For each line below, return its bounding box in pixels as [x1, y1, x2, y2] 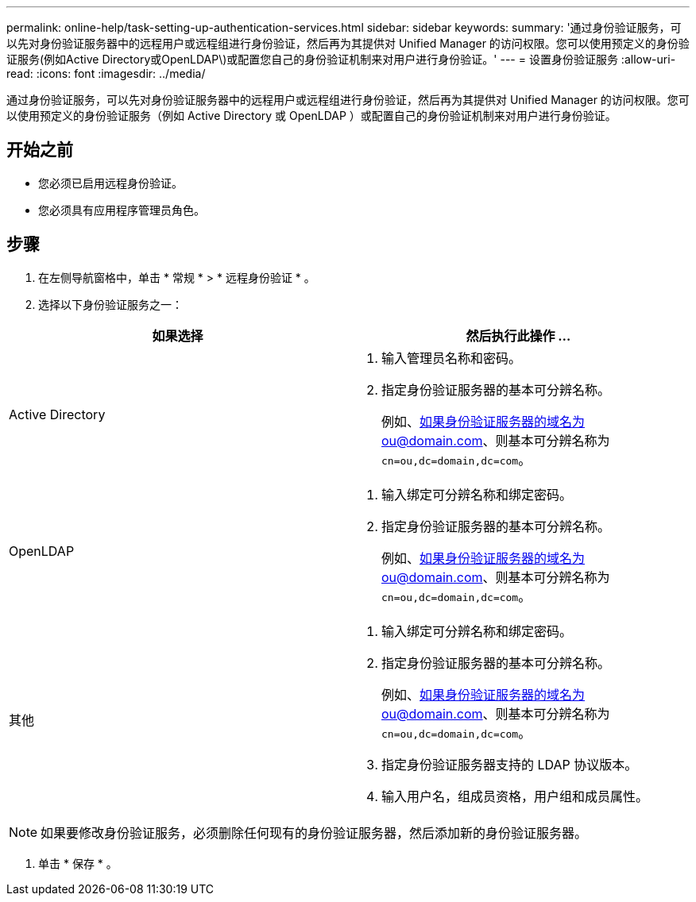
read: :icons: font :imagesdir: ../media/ [6, 67, 206, 80]
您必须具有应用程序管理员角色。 [38, 202, 205, 217]
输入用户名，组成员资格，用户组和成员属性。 [381, 788, 649, 804]
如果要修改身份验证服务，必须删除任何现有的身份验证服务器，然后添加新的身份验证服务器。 [41, 824, 588, 841]
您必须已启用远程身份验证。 [38, 175, 183, 190]
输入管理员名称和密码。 [381, 349, 522, 366]
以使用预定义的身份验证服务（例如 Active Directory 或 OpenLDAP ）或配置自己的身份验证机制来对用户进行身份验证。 [6, 109, 617, 122]
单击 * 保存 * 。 [38, 856, 118, 870]
